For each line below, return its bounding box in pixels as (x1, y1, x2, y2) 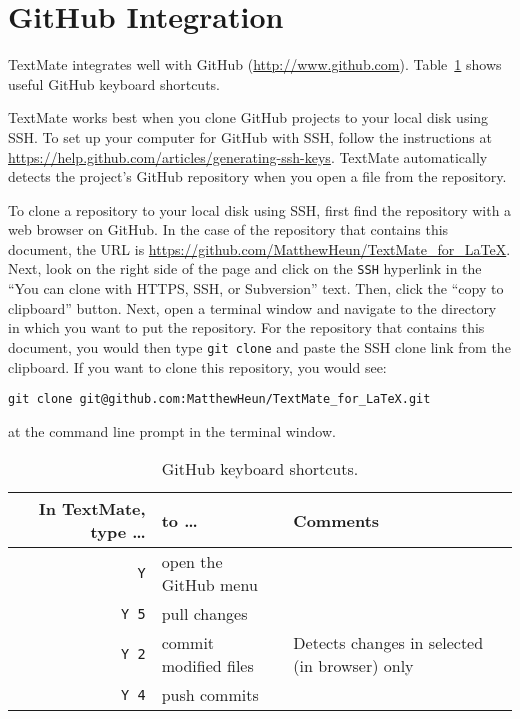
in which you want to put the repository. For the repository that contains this (8, 317, 485, 338)
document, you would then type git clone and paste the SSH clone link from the (8, 336, 511, 357)
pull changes (161, 602, 248, 626)
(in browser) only (293, 654, 414, 678)
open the (161, 550, 223, 574)
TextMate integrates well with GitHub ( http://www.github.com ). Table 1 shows (8, 54, 502, 75)
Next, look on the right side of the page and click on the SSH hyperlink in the (8, 258, 482, 279)
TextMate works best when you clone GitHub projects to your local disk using (8, 107, 489, 128)
